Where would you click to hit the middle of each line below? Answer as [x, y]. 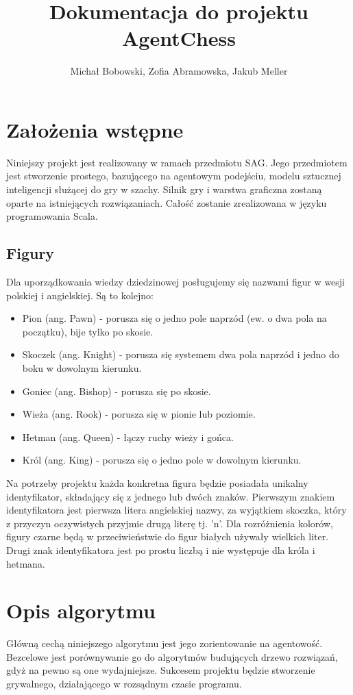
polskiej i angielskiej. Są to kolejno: [80, 295]
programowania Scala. [52, 216]
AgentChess [179, 38]
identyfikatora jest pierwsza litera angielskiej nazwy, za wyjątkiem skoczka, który [176, 510]
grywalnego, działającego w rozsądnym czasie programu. [124, 684]
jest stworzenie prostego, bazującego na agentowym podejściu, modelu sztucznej [174, 176]
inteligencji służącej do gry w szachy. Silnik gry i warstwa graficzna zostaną [164, 189]
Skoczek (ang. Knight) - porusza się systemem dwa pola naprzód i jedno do [181, 354]
